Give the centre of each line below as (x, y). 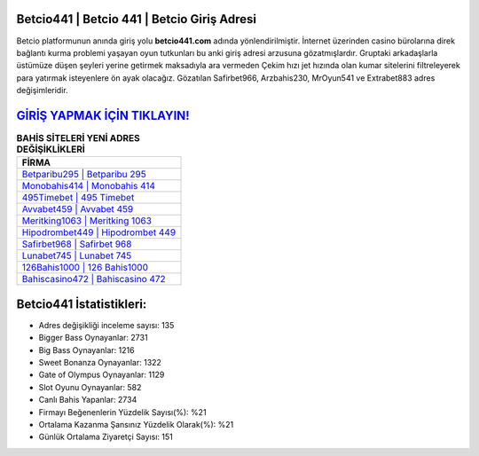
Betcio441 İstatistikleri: (82, 304)
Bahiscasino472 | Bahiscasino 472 (94, 279)
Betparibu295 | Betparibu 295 (84, 175)
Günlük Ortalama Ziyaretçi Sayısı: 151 (106, 437)
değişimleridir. (42, 90)
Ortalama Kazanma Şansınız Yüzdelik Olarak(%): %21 (136, 425)
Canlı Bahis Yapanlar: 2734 (88, 400)
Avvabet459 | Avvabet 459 (78, 209)
